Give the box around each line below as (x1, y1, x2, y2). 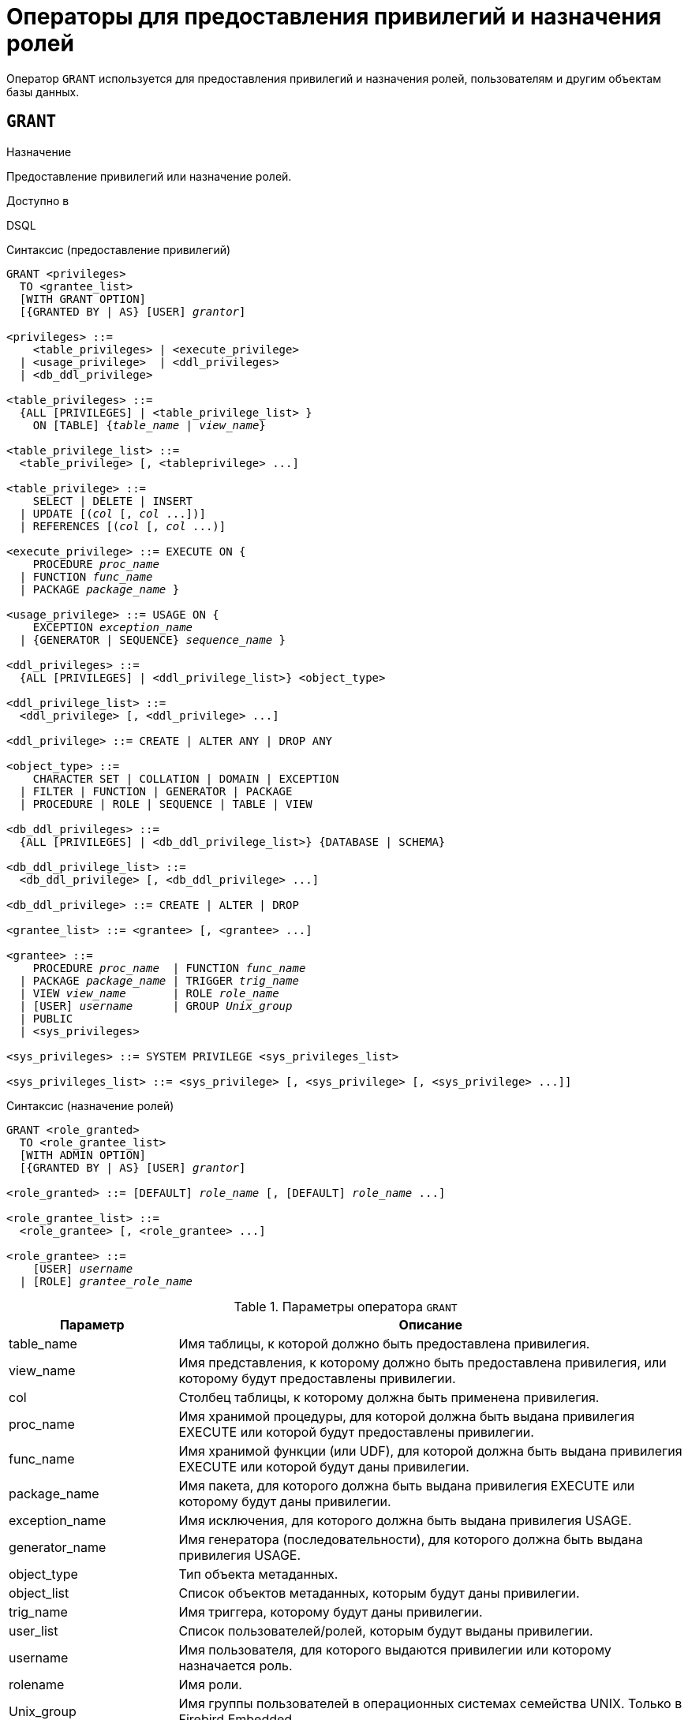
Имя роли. (178, 1676, 242, 1692)
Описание (398, 1316, 462, 1333)
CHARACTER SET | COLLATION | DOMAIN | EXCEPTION (32, 772, 339, 785)
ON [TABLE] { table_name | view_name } (32, 418, 266, 432)
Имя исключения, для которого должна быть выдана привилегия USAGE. (178, 1512, 632, 1528)
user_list (9, 1622, 58, 1639)
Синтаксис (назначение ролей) (6, 1098, 174, 1112)
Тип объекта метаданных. (178, 1565, 338, 1582)
